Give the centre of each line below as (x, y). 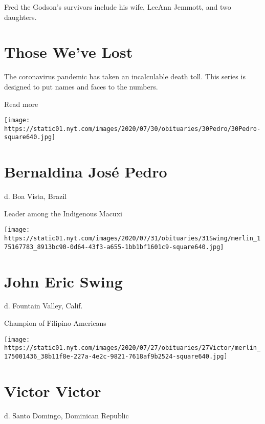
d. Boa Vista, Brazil (36, 196)
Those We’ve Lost (69, 52)
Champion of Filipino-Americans (55, 323)
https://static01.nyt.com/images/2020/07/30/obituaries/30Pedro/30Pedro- (132, 129)
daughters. (20, 17)
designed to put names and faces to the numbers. (81, 86)
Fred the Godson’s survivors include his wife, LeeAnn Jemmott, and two (118, 7)
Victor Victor (53, 390)
